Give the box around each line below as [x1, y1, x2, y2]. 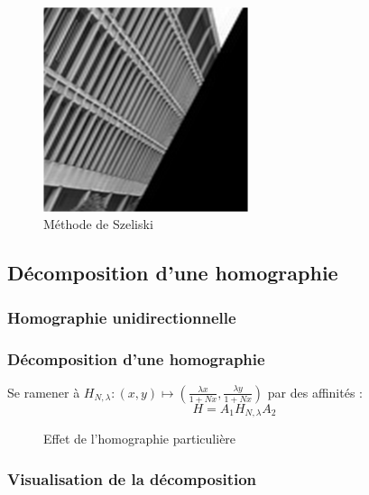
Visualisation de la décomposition [7, 467, 257, 490]
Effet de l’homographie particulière [43, 429, 236, 448]
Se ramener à [7, 382, 80, 401]
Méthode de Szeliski [43, 215, 153, 234]
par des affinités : [267, 382, 363, 401]
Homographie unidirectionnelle [7, 306, 236, 328]
